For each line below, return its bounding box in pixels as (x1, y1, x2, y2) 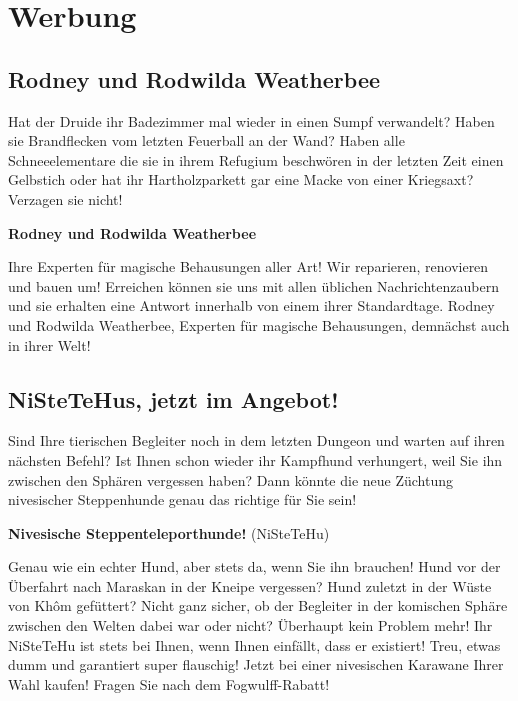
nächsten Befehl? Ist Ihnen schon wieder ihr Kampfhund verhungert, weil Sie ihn (8, 449, 503, 470)
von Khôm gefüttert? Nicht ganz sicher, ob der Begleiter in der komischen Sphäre (8, 595, 508, 616)
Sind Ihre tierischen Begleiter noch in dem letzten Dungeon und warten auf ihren (8, 430, 505, 451)
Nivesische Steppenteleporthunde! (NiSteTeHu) (8, 522, 330, 543)
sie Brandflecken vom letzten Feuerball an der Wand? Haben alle (8, 130, 405, 151)
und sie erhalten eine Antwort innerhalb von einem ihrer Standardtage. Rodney (8, 295, 495, 316)
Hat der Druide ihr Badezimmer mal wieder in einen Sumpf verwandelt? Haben (8, 110, 495, 131)
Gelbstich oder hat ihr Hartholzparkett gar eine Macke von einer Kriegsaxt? (8, 169, 474, 190)
